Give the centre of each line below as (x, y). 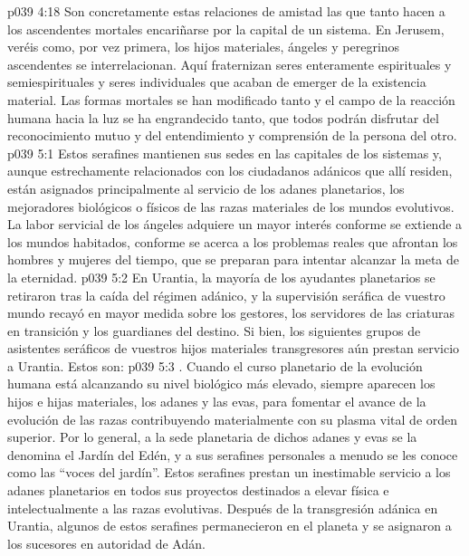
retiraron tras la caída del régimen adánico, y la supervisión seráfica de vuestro (226, 295)
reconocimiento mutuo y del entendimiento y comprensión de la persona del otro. (232, 135)
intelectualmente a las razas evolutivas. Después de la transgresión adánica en (223, 508)
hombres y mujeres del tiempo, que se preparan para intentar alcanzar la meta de (234, 259)
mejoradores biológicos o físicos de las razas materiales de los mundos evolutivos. (231, 206)
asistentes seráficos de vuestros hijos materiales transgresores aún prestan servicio (234, 348)
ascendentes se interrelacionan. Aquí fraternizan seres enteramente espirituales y (230, 64)
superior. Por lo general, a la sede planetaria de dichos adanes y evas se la (212, 437)
